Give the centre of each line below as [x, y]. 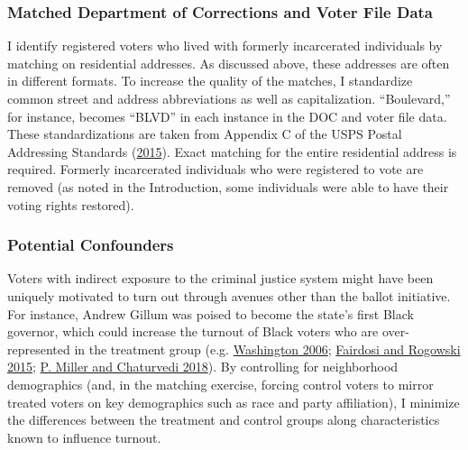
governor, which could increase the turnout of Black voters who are [193, 331]
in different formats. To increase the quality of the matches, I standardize [210, 81]
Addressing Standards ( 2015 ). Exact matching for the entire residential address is [232, 151]
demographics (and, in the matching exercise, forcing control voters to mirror [220, 384]
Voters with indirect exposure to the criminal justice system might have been [220, 278]
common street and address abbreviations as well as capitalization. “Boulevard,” [229, 98]
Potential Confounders [91, 245]
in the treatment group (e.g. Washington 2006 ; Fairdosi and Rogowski [267, 349]
